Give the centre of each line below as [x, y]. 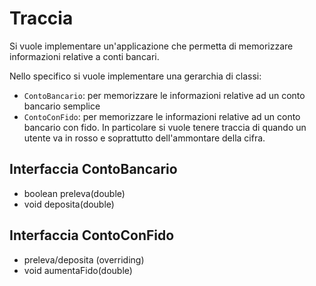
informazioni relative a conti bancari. [84, 56]
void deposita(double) [69, 204]
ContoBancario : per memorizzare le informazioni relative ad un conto [164, 95]
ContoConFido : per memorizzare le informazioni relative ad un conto [162, 116]
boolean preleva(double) [74, 193]
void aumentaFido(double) [78, 270]
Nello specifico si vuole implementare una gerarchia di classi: [135, 76]
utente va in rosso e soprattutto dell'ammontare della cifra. [144, 138]
